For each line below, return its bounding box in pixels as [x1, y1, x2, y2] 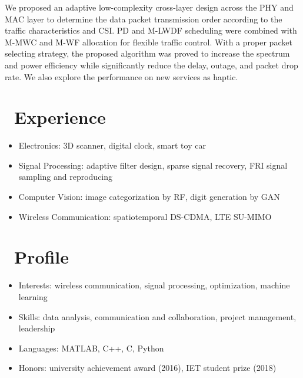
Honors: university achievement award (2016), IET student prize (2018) [18, 361, 277, 374]
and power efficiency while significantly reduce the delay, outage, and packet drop [5, 58, 298, 71]
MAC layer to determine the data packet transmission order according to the [5, 12, 282, 25]
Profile [14, 245, 69, 269]
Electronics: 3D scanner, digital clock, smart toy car [18, 139, 206, 152]
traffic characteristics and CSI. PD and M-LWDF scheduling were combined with [5, 24, 297, 37]
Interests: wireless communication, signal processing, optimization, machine [18, 279, 290, 291]
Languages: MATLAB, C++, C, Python [18, 341, 164, 354]
